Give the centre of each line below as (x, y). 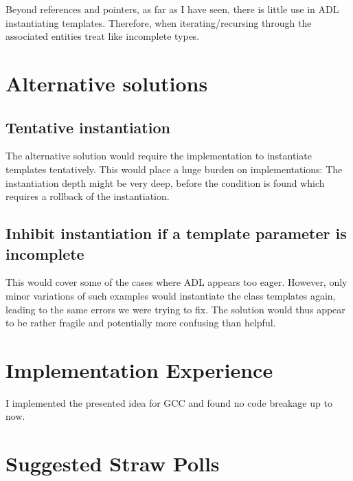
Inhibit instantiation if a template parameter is (176, 233)
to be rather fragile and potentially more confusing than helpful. (141, 323)
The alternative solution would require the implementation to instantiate (159, 156)
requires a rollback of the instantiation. (88, 196)
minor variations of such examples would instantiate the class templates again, (171, 295)
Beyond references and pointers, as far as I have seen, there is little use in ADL (172, 9)
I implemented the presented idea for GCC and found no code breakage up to (169, 402)
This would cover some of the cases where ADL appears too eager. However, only (176, 282)
